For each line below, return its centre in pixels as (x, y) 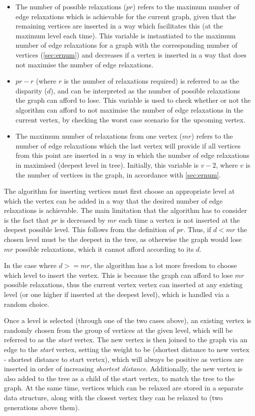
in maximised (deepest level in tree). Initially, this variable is (107, 164)
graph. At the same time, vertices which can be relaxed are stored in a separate (124, 388)
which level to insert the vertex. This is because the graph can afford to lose (118, 275)
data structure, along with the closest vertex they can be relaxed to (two (113, 397)
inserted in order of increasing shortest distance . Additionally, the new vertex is (123, 369)
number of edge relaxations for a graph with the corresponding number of (126, 45)
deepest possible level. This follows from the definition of (89, 229)
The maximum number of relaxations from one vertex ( (99, 136)
